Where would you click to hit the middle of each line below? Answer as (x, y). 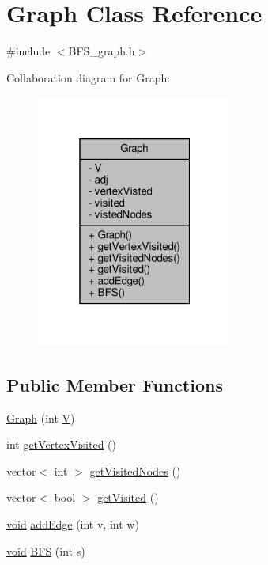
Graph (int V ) (41, 417)
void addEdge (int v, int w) (73, 524)
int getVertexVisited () (61, 444)
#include (28, 51)
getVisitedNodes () (135, 470)
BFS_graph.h (102, 51)
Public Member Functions (115, 384)
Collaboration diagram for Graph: (89, 77)
